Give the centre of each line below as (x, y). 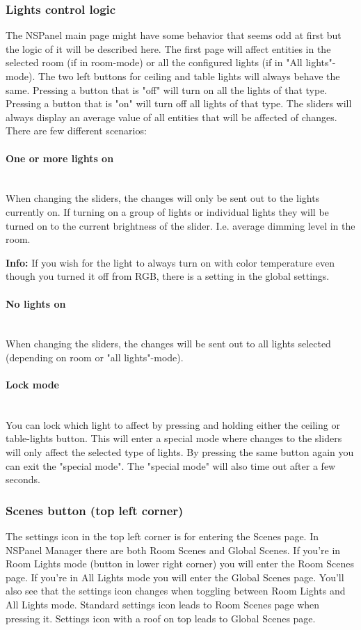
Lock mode (32, 385)
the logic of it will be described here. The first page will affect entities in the (168, 48)
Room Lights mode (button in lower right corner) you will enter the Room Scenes (180, 564)
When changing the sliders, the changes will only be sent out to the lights (163, 198)
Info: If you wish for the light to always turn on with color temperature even (170, 262)
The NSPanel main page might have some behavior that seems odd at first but (174, 35)
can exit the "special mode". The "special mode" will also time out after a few (171, 465)
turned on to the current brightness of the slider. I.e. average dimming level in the (180, 225)
